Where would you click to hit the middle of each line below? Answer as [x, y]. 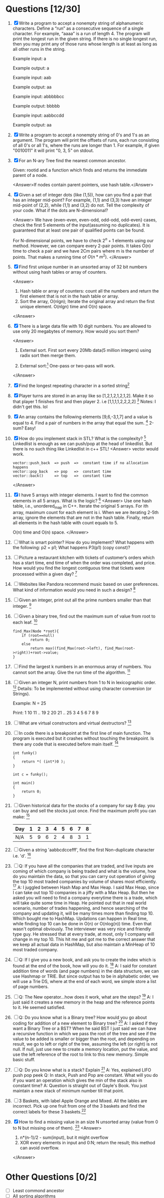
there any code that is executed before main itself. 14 [65, 744]
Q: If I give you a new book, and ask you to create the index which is [87, 960]
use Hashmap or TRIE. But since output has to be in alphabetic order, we [85, 976]
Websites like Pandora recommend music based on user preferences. [89, 584]
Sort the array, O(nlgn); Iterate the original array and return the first [87, 301]
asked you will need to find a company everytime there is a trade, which [85, 898]
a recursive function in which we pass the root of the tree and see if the [84, 1034]
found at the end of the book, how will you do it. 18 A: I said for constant [84, 965]
